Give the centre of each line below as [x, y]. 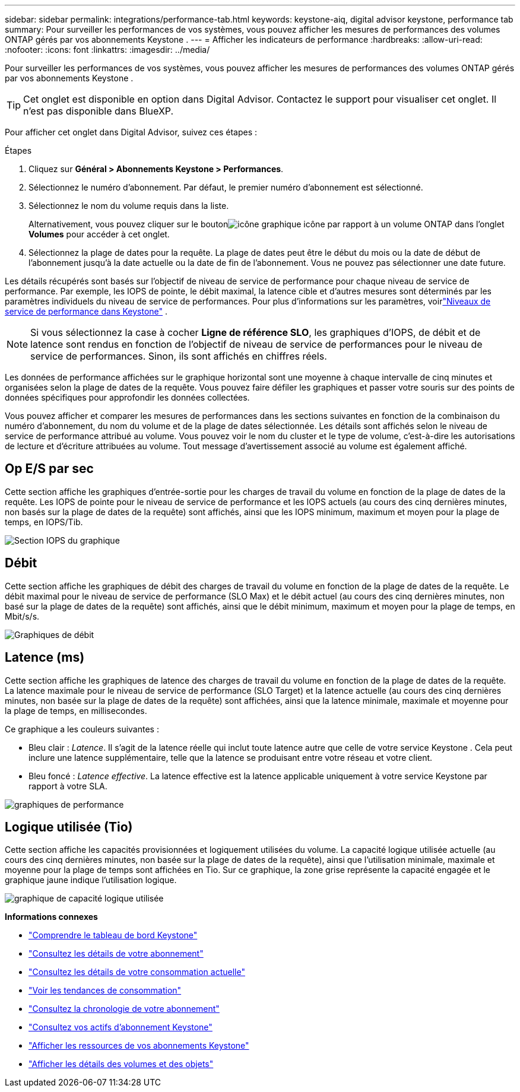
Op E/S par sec [49, 469]
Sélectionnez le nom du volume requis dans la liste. [129, 206]
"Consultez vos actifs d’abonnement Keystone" [121, 1027]
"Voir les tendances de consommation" [105, 991]
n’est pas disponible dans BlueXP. [99, 111]
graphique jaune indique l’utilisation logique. [91, 880]
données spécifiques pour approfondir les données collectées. [127, 397]
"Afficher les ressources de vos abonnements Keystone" [139, 1046]
